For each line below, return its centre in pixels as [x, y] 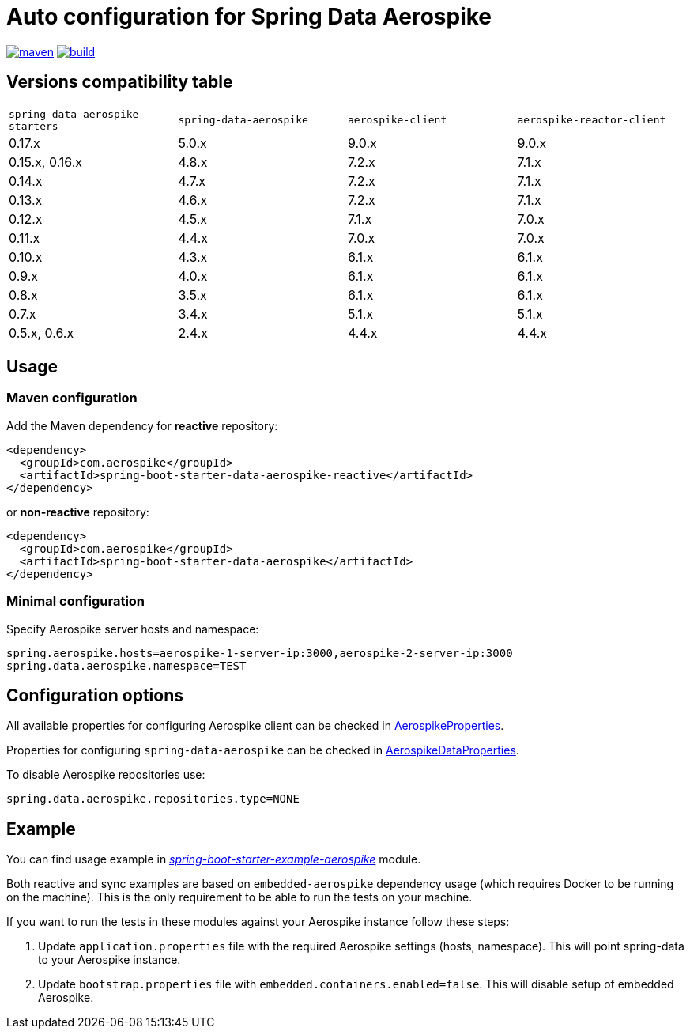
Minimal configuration [76, 601]
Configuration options [95, 695]
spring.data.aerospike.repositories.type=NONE [153, 799]
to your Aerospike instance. [109, 960]
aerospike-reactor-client [592, 120]
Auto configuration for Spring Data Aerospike [249, 17]
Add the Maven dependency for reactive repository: [142, 425]
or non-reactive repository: [78, 512]
